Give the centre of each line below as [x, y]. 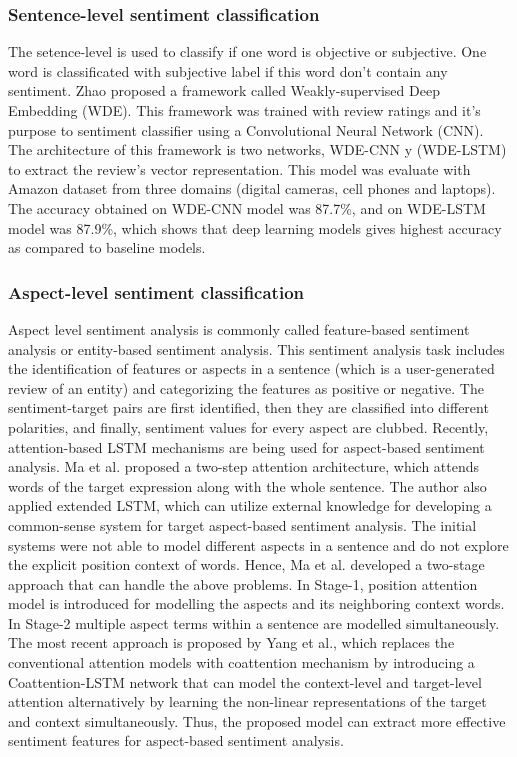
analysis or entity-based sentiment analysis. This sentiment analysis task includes [256, 348]
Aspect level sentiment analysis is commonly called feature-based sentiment [239, 328]
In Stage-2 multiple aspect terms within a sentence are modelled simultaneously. [254, 622]
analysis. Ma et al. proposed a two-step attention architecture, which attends [244, 466]
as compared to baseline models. [107, 247]
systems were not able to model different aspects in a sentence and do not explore [258, 544]
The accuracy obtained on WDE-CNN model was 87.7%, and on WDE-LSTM [247, 207]
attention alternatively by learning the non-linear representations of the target [247, 701]
